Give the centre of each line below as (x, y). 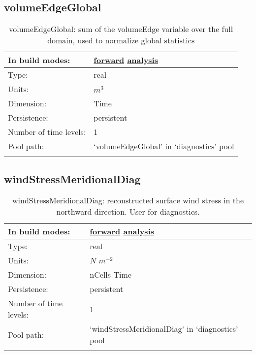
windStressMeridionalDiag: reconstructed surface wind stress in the (128, 200)
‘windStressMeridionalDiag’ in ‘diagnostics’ (164, 329)
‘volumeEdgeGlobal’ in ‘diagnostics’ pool (164, 146)
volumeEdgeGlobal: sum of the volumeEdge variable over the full (121, 29)
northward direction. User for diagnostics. (128, 212)
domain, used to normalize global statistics (121, 40)
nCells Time (111, 275)
